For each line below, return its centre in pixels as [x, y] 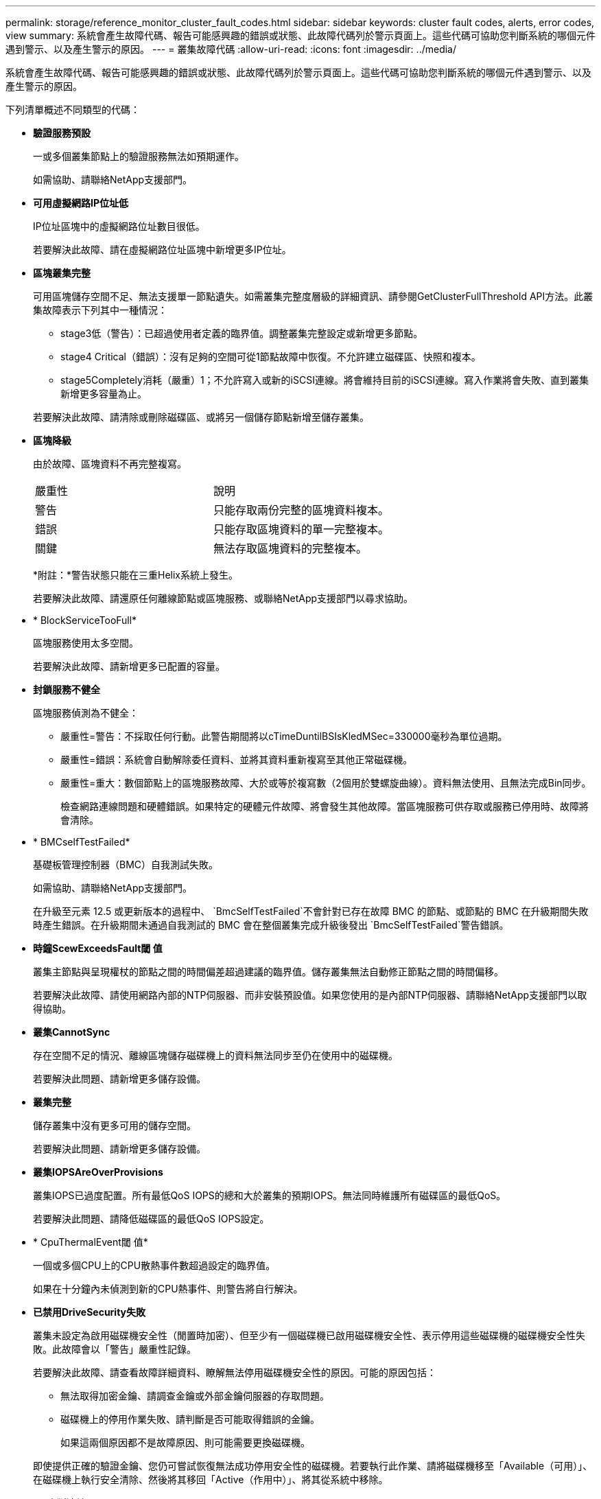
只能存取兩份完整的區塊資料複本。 [302, 510]
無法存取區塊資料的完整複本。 [291, 548]
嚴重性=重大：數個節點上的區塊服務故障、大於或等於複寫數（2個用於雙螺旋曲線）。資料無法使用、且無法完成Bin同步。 [326, 783]
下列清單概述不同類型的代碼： [73, 109]
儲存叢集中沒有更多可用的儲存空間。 [115, 1125]
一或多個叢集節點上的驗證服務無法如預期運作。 [139, 156]
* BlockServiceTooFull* [85, 620]
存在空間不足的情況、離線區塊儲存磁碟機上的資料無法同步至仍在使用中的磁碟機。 [215, 1055]
